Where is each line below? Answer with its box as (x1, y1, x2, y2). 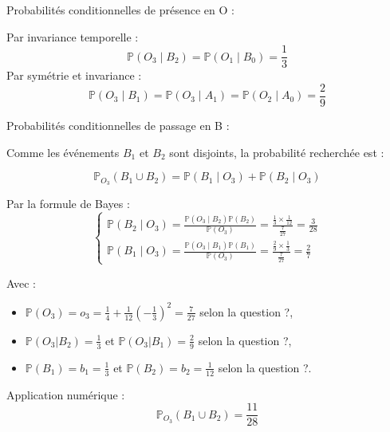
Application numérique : (6, 386, 125, 403)
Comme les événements (6, 143, 120, 160)
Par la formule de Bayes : (6, 194, 130, 211)
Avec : (6, 274, 36, 291)
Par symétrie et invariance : (6, 67, 142, 84)
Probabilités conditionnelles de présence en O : (6, 2, 234, 18)
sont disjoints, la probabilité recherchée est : (169, 143, 384, 160)
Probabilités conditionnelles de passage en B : (6, 116, 230, 133)
